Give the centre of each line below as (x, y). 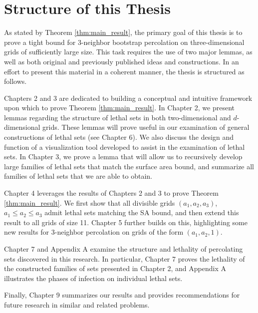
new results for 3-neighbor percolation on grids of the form (94, 232)
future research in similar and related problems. (77, 304)
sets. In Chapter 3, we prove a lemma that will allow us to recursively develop (123, 156)
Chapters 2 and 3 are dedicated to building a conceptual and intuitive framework (128, 98)
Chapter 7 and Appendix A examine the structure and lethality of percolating (124, 249)
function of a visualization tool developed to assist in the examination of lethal (125, 147)
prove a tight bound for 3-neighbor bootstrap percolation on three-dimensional (124, 42)
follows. (15, 81)
